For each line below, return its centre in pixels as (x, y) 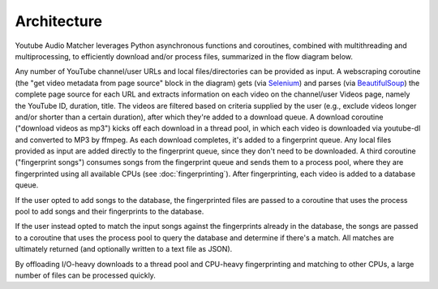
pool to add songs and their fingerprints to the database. (109, 212)
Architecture (59, 21)
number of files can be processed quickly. (85, 275)
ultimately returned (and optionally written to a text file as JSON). (124, 249)
